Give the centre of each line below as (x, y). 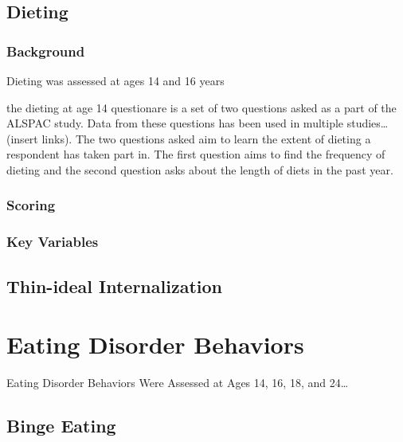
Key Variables (53, 242)
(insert (22, 138)
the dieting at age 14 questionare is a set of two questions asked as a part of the (201, 107)
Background (46, 51)
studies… (368, 123)
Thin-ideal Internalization (114, 286)
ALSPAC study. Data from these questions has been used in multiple (175, 123)
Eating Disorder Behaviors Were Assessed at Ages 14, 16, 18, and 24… (178, 383)
